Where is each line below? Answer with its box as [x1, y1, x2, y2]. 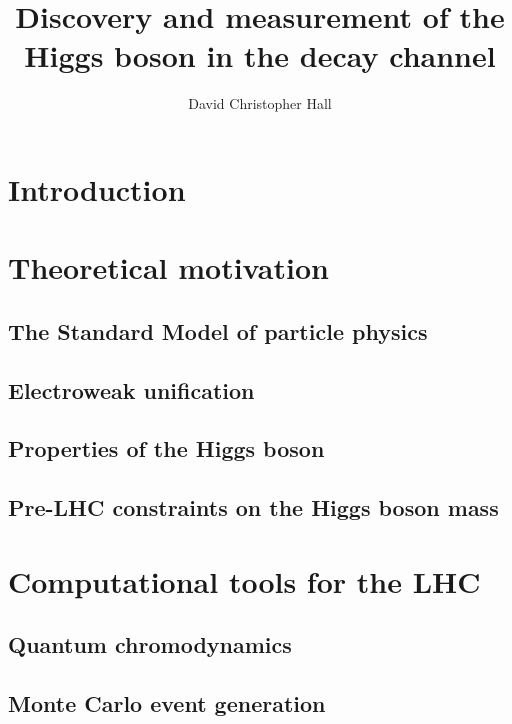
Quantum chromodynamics [8, 629, 292, 660]
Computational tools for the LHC [8, 560, 481, 601]
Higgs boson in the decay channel [24, 35, 496, 76]
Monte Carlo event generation [8, 688, 326, 719]
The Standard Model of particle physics [8, 315, 428, 346]
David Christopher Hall [188, 93, 332, 114]
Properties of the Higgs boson [8, 433, 325, 464]
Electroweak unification [8, 374, 255, 405]
